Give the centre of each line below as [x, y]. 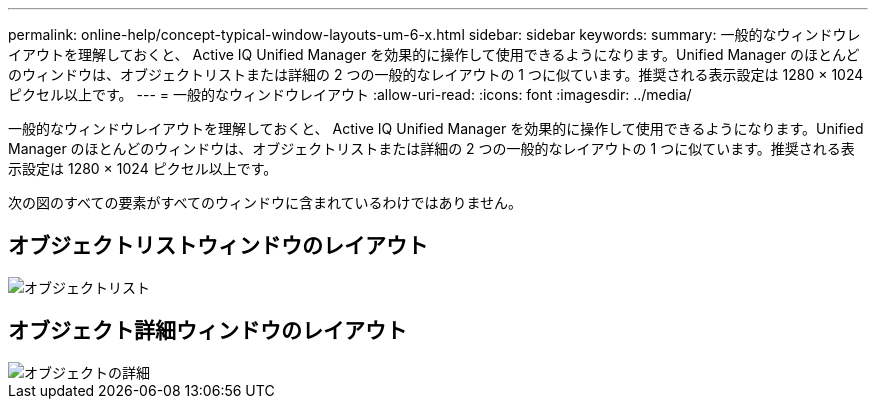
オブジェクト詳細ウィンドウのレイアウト [207, 331]
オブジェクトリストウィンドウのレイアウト [218, 246]
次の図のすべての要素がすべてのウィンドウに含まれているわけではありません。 [265, 202]
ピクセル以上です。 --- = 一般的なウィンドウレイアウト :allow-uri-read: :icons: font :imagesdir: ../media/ [350, 94]
